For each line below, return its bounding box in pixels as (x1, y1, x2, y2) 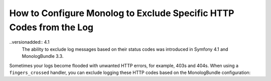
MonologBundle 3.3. (22, 53, 64, 59)
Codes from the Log (9, 22, 94, 33)
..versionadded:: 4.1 (9, 39, 50, 45)
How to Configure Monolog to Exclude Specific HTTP (9, 8, 234, 19)
